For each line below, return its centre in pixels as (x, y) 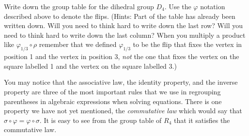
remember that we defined (78, 44)
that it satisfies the (202, 120)
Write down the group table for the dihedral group (79, 6)
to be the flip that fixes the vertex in (187, 44)
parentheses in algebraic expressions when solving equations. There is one (113, 101)
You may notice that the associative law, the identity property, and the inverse (121, 82)
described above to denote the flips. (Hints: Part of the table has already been (120, 16)
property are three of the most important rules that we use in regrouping (112, 91)
